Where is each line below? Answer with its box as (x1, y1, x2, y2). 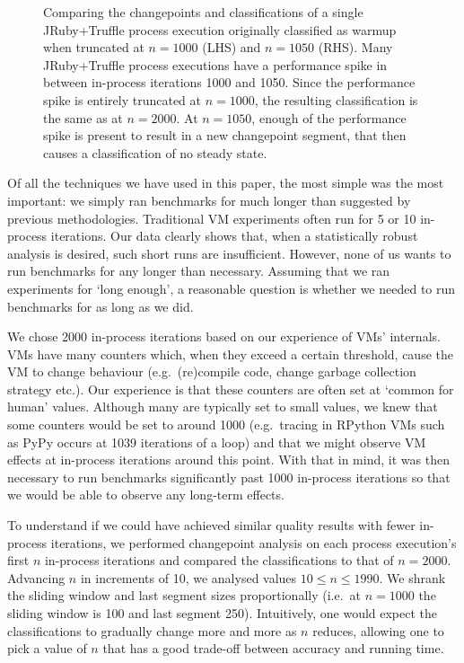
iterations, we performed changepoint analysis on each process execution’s (50, 533, 457, 552)
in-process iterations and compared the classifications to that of (44, 551, 394, 570)
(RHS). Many (318, 38, 393, 57)
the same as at (43, 108, 123, 127)
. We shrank (379, 568, 446, 587)
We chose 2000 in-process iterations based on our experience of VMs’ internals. (7, 327, 441, 346)
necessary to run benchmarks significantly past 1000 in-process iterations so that (7, 467, 451, 486)
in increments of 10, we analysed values (80, 568, 297, 587)
